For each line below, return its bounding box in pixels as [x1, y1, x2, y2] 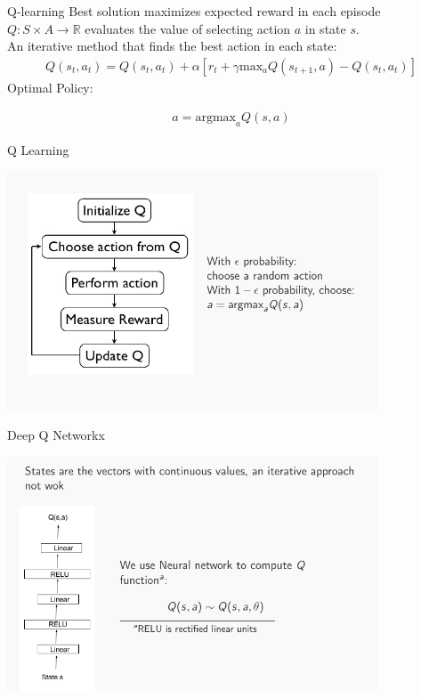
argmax [195, 111, 236, 125]
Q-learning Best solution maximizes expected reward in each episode [7, 2, 381, 20]
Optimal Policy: [7, 77, 93, 96]
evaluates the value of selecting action [85, 19, 291, 37]
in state [304, 19, 346, 37]
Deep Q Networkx [7, 425, 105, 443]
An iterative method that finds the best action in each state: [7, 37, 337, 55]
